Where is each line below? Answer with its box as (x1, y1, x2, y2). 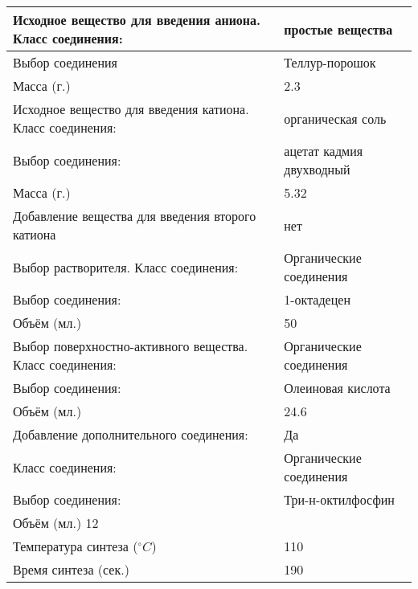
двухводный (284, 160, 350, 178)
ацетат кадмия (284, 141, 363, 160)
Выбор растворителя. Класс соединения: (13, 257, 239, 276)
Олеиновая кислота (284, 378, 391, 397)
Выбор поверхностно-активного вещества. (13, 337, 248, 355)
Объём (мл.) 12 (13, 513, 99, 532)
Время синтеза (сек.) (13, 560, 129, 579)
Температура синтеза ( (13, 537, 138, 555)
